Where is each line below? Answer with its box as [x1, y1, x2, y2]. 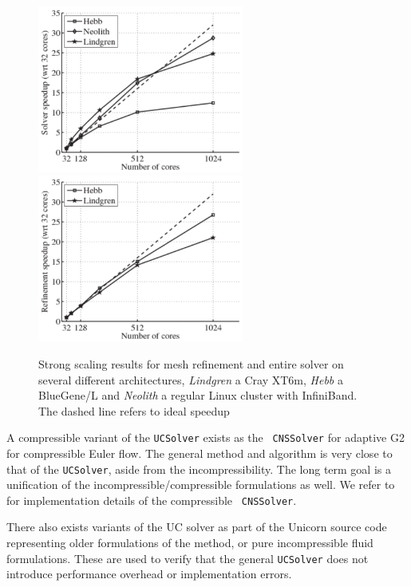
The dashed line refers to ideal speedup [38, 402, 230, 419]
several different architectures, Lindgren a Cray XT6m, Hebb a [38, 371, 343, 388]
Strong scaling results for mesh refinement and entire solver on [38, 355, 344, 372]
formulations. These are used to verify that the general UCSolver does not [6, 550, 369, 566]
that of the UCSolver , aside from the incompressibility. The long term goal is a [6, 460, 391, 477]
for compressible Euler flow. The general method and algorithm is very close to [6, 444, 393, 461]
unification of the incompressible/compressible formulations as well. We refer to [6, 476, 395, 493]
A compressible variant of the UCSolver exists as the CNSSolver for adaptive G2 [6, 429, 405, 446]
